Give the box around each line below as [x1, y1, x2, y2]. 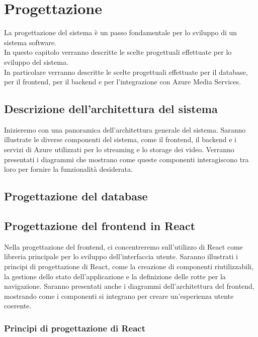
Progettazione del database [4, 188, 148, 204]
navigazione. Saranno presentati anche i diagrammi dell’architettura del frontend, [4, 281, 254, 291]
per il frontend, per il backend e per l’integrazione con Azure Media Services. [4, 76, 241, 87]
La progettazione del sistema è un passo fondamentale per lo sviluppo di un [4, 27, 237, 38]
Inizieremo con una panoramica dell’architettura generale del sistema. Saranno [4, 124, 246, 135]
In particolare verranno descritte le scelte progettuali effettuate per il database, [4, 66, 248, 77]
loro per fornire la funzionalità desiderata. [4, 164, 133, 174]
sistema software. [4, 37, 57, 47]
